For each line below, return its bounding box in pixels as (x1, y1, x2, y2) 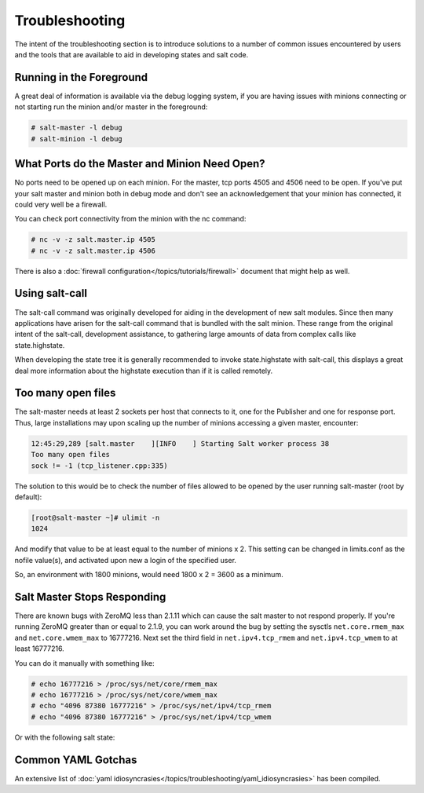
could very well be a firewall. (14, 199, 108, 209)
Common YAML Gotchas (14, 753, 137, 766)
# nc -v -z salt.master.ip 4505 (31, 236, 156, 244)
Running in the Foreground (14, 71, 148, 84)
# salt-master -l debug (31, 123, 123, 133)
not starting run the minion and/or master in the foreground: (14, 102, 208, 111)
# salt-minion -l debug (31, 134, 123, 143)
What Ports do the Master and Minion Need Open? (14, 157, 266, 170)
